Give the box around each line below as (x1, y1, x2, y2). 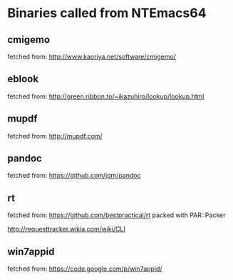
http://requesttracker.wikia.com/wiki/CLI (7, 225, 126, 234)
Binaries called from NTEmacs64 (7, 5, 207, 21)
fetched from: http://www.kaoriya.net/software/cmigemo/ (7, 52, 177, 61)
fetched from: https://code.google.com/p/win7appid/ (7, 264, 162, 273)
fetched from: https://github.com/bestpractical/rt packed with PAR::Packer (7, 211, 226, 219)
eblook (7, 73, 39, 85)
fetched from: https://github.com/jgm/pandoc (7, 171, 141, 180)
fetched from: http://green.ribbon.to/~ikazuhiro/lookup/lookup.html (7, 91, 204, 101)
